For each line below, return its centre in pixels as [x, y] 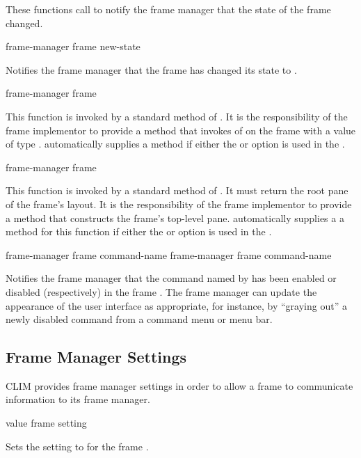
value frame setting [46, 423]
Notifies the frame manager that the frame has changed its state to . [151, 69]
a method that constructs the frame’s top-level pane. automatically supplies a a [175, 218]
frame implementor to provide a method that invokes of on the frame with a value [181, 130]
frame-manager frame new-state [73, 46]
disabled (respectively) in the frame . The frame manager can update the [161, 291]
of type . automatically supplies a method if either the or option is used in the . [175, 144]
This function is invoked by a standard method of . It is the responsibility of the [177, 116]
